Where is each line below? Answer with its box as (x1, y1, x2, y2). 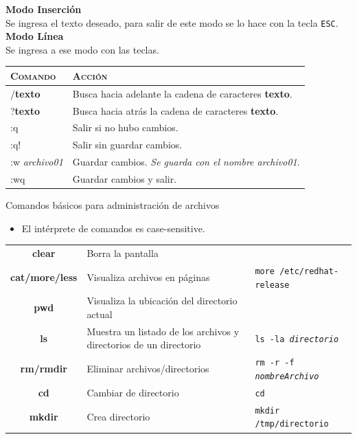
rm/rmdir (20, 361, 67, 376)
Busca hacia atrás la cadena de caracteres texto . (72, 103, 279, 117)
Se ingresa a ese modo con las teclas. (5, 42, 159, 56)
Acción (72, 68, 108, 82)
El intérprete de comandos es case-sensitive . (21, 221, 205, 235)
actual (87, 307, 113, 322)
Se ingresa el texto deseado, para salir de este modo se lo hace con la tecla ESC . (5, 15, 338, 30)
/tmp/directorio (255, 419, 329, 429)
